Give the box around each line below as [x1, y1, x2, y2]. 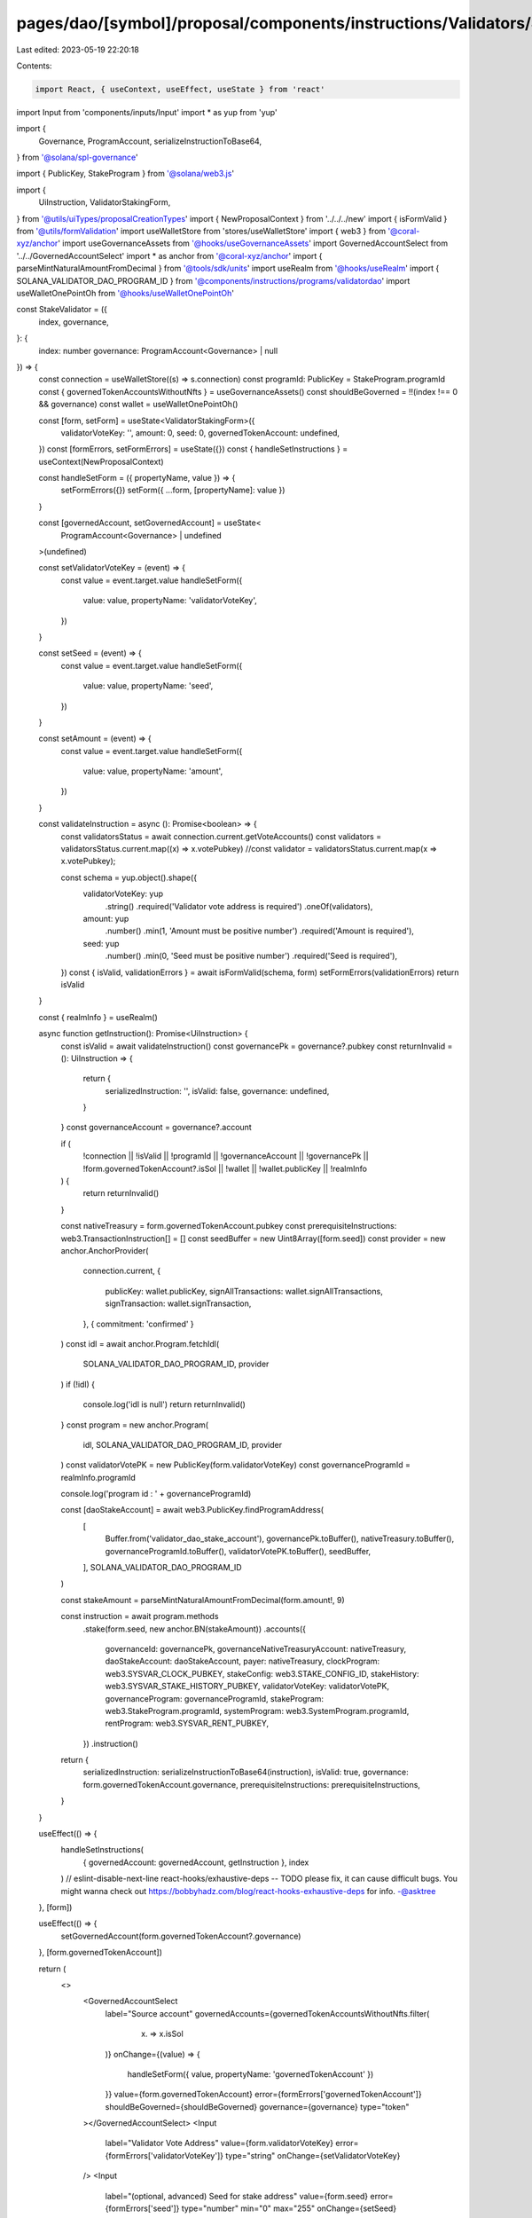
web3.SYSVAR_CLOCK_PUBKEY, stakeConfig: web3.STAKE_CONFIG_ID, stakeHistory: [105, 1668, 419, 1679]
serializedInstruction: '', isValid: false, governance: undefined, [105, 1085, 330, 1096]
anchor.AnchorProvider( [60, 1245, 149, 1255]
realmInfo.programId [60, 1472, 137, 1483]
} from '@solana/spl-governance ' [16, 152, 138, 163]
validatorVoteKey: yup [82, 888, 164, 900]
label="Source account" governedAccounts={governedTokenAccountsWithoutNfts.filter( [105, 2008, 430, 2018]
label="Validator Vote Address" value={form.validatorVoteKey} [105, 2138, 334, 2149]
